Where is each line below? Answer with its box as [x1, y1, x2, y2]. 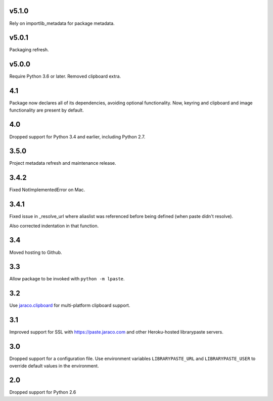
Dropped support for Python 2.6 [9, 389, 76, 395]
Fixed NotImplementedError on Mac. [9, 187, 85, 193]
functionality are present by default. [9, 107, 84, 113]
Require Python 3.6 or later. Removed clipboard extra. [9, 74, 121, 80]
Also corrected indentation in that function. [9, 223, 99, 229]
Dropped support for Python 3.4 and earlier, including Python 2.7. [9, 133, 146, 139]
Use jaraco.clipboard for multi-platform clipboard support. [9, 302, 130, 309]
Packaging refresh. [9, 47, 49, 53]
